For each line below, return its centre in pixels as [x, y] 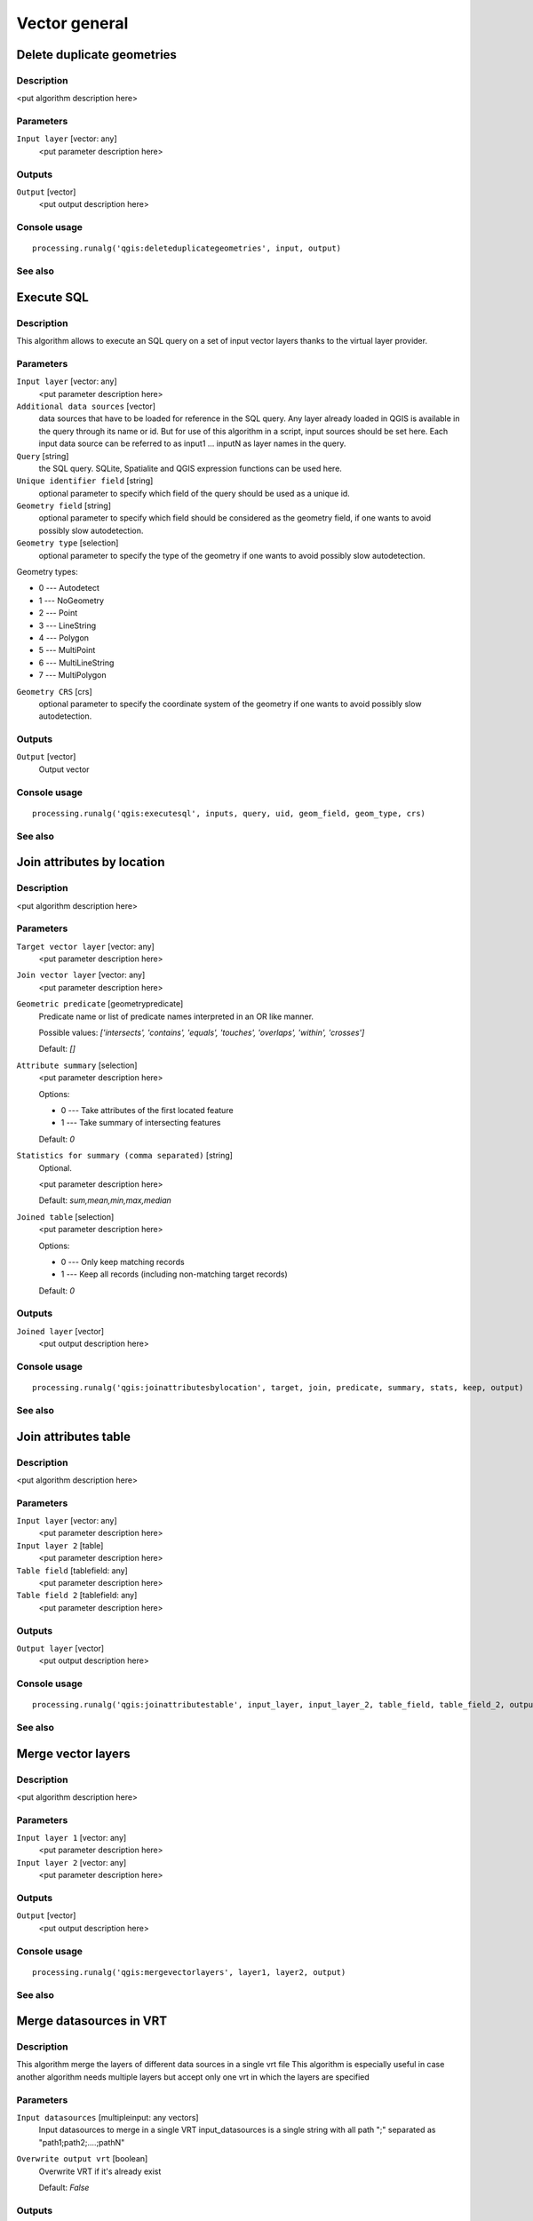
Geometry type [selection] [68, 543]
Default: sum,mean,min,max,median [105, 1200]
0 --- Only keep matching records [123, 1262]
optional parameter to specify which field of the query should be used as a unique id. [194, 493]
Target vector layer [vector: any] [85, 946]
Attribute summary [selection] [77, 1065]
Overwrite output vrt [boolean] [82, 2159]
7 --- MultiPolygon [72, 675]
